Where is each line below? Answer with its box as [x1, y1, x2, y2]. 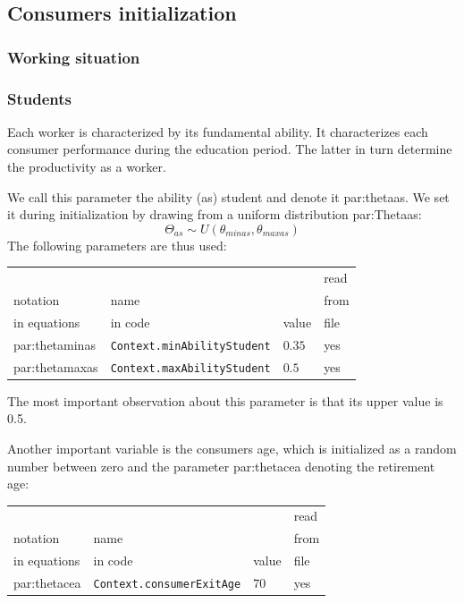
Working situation [7, 46, 140, 68]
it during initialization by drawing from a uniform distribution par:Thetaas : [7, 205, 422, 224]
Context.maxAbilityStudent [110, 361, 271, 375]
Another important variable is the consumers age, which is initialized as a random [7, 438, 457, 457]
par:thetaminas [13, 335, 96, 353]
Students [7, 87, 72, 109]
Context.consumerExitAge [93, 578, 241, 590]
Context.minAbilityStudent [110, 339, 271, 352]
